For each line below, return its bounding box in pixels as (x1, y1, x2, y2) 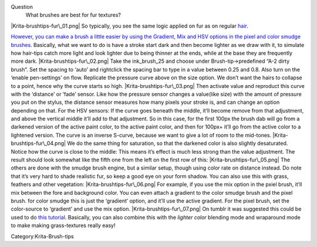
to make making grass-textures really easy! (11, 222, 116, 229)
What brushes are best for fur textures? (25, 12, 122, 19)
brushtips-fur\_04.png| (11, 140, 66, 147)
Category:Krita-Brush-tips (11, 232, 74, 240)
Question (11, 4, 33, 10)
